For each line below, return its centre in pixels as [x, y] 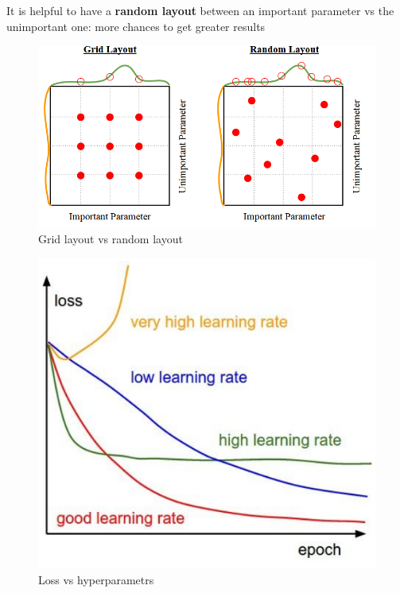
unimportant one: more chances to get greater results [136, 26]
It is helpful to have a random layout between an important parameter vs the [200, 10]
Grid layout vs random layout [111, 239]
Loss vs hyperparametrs [96, 580]
